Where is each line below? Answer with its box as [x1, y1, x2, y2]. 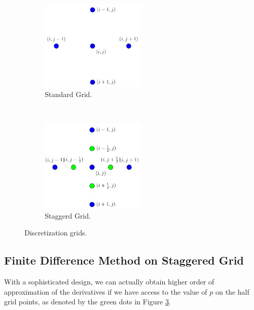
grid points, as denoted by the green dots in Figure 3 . [4, 296, 171, 307]
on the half [215, 286, 249, 297]
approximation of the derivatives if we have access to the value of [4, 286, 207, 297]
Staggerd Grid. [45, 210, 91, 221]
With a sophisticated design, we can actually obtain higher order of [4, 276, 214, 287]
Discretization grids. [24, 227, 87, 238]
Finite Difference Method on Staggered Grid [4, 252, 244, 268]
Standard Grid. [45, 89, 92, 100]
